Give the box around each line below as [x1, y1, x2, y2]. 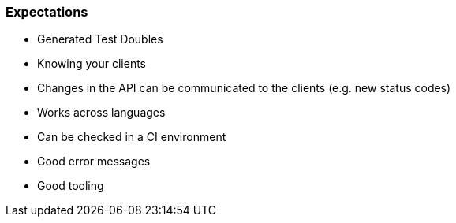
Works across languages [37, 106, 166, 120]
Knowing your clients [37, 57, 146, 71]
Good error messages [37, 154, 151, 169]
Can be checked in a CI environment [37, 130, 226, 144]
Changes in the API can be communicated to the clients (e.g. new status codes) [37, 81, 451, 95]
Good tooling [37, 179, 104, 193]
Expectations [6, 4, 88, 20]
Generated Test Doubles [37, 32, 163, 46]
